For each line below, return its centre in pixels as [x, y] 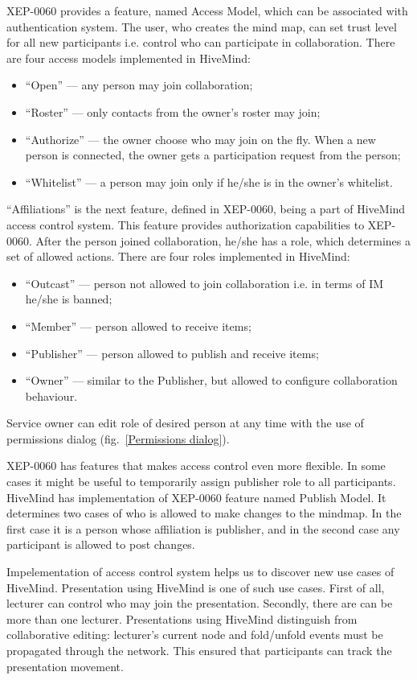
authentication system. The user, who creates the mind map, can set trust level [202, 26]
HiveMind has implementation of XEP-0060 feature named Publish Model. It [196, 497]
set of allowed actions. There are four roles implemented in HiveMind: [178, 256]
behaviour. [51, 396]
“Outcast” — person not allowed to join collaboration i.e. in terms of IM [204, 283]
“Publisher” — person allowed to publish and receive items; [172, 353]
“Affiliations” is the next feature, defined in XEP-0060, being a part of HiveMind [206, 209]
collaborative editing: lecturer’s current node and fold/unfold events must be [195, 635]
